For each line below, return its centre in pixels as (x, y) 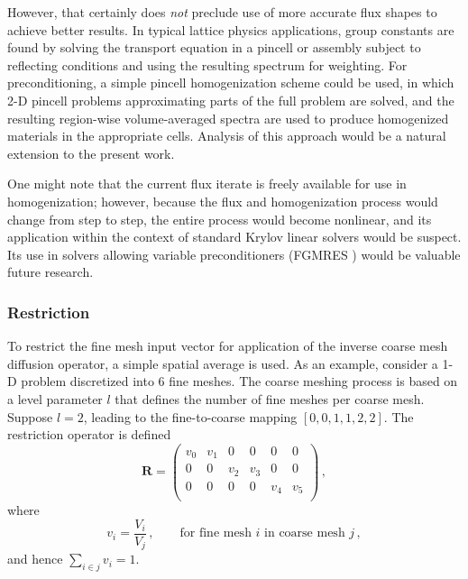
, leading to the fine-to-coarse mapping (190, 416)
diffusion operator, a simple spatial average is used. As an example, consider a (223, 363)
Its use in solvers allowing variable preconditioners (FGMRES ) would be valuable (234, 254)
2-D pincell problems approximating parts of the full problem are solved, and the (231, 100)
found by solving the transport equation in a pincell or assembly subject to (214, 47)
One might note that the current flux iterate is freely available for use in (207, 184)
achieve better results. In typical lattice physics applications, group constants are (231, 29)
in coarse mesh (305, 533)
